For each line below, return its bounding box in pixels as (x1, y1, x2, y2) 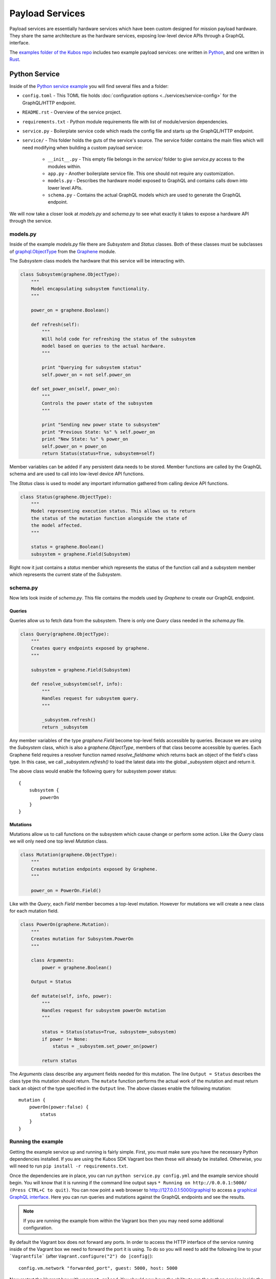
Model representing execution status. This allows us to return (31, 508, 196, 514)
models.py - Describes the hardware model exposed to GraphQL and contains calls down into (48, 178, 248, 184)
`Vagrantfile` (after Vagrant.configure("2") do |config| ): (9, 1253, 153, 1260)
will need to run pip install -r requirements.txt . (9, 1163, 128, 1169)
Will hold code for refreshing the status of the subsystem (41, 336, 196, 342)
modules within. (48, 163, 81, 169)
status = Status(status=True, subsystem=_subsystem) (41, 1029, 177, 1035)
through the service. (9, 218, 52, 224)
